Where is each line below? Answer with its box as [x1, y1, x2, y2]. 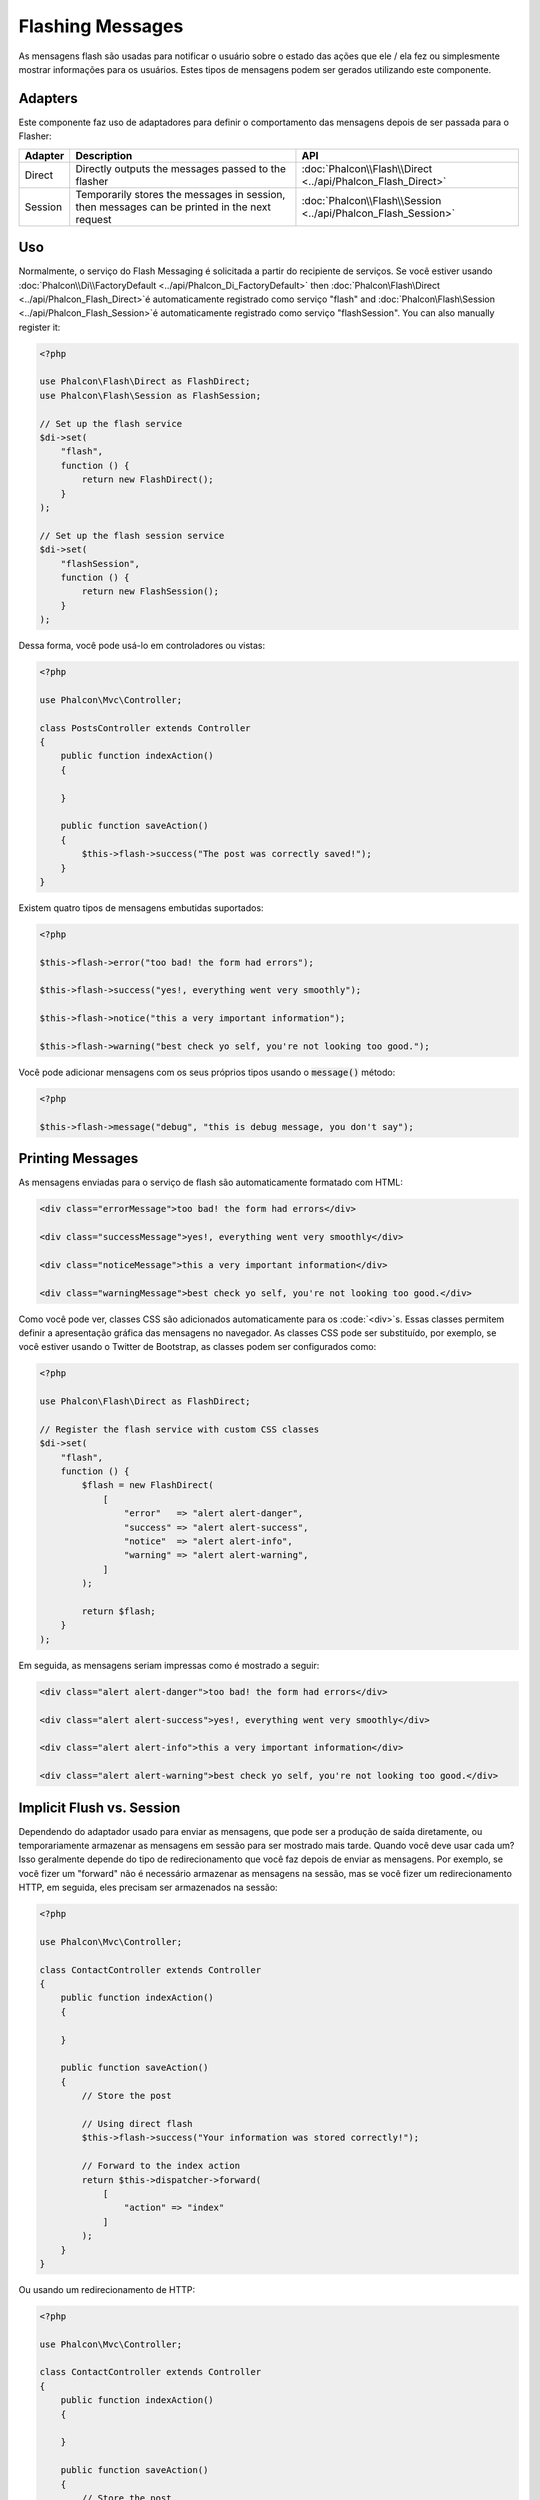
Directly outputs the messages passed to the [75, 161, 287, 175]
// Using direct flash [81, 2118, 194, 2129]
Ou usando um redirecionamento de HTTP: [18, 2283, 195, 2295]
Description [75, 148, 133, 162]
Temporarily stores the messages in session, [75, 187, 286, 201]
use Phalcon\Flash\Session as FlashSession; [39, 390, 262, 401]
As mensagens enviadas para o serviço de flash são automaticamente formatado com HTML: [18, 1176, 404, 1189]
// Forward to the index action [81, 2160, 240, 2172]
